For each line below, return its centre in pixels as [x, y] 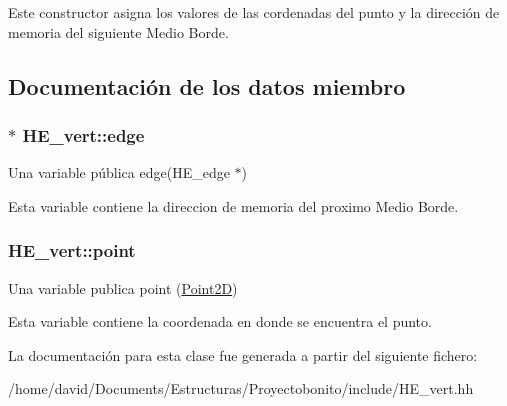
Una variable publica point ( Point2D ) [123, 287]
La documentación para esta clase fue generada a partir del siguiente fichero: [243, 354]
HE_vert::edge [83, 134]
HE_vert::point [72, 250]
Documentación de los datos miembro [207, 85]
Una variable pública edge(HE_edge [119, 172]
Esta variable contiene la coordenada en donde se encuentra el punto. [220, 321]
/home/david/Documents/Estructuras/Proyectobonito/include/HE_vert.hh [241, 388]
